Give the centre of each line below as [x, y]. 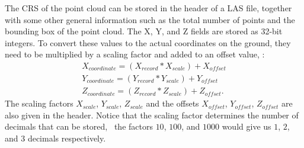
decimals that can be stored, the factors [79, 126]
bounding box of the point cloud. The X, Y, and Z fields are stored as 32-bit [144, 31]
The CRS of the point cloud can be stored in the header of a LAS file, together [148, 8]
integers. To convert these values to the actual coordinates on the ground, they [148, 42]
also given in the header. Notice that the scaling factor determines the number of [152, 115]
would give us [247, 126]
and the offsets [172, 103]
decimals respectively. [67, 138]
